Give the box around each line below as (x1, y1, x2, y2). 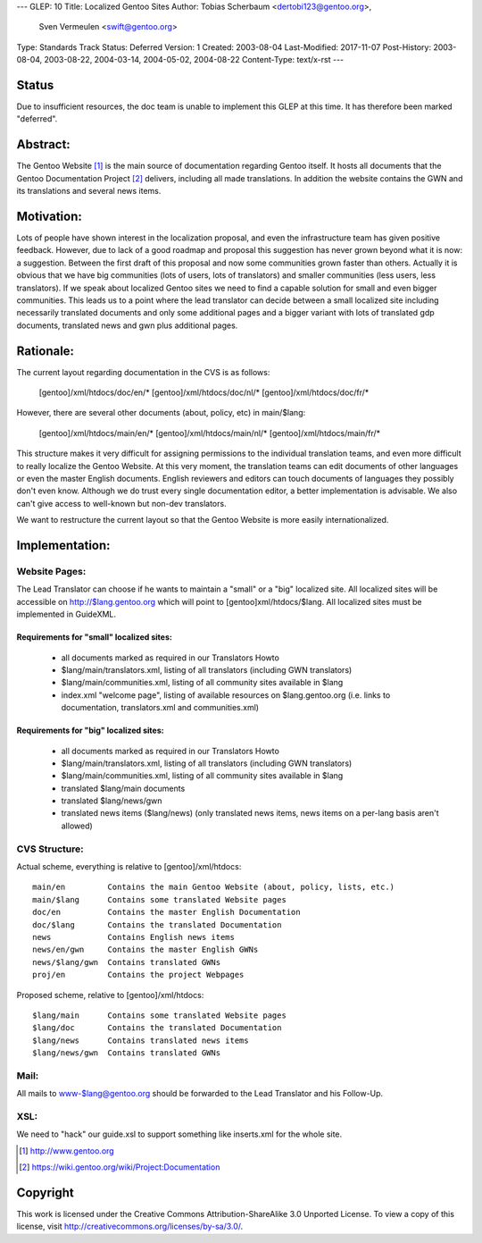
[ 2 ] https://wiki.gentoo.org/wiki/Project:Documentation (19, 1162, 220, 1172)
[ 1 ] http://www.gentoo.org (19, 1145, 115, 1156)
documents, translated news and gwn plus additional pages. (16, 320, 238, 331)
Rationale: (16, 343, 75, 358)
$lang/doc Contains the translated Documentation (32, 1023, 282, 1033)
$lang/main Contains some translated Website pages (32, 1010, 287, 1020)
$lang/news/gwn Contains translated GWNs (32, 1048, 221, 1058)
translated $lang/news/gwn (61, 795, 162, 806)
